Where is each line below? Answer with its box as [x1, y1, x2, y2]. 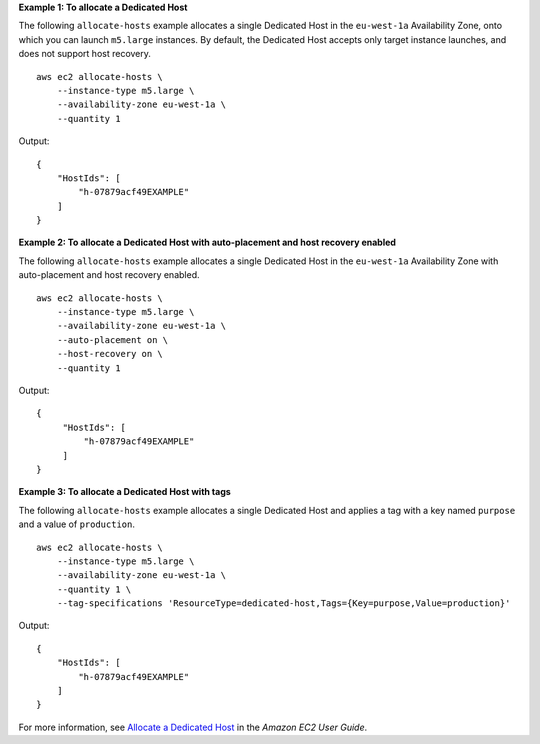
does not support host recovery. [18, 48, 152, 60]
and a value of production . [18, 518, 135, 530]
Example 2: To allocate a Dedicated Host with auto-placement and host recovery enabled [18, 236, 397, 249]
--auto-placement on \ [56, 334, 169, 345]
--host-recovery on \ [56, 348, 164, 360]
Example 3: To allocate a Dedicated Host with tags [18, 486, 232, 498]
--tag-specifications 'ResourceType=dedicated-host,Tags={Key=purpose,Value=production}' [56, 598, 511, 609]
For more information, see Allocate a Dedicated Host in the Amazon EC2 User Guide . [18, 721, 368, 733]
